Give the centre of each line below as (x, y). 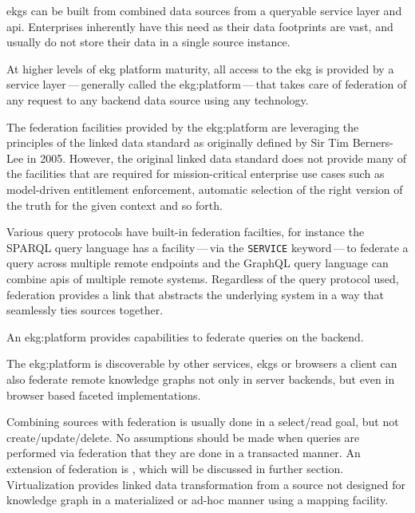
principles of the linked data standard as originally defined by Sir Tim (178, 142)
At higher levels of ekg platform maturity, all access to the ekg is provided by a (200, 68)
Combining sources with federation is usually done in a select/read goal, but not (203, 422)
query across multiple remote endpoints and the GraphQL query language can (198, 263)
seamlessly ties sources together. (85, 310)
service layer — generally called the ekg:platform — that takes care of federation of (207, 84)
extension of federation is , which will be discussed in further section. (175, 468)
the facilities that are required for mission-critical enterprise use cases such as (196, 174)
